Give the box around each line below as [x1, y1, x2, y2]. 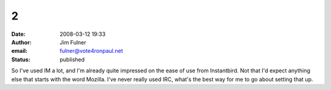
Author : [11, 38, 32, 46]
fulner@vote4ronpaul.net [59, 47, 123, 55]
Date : [11, 30, 26, 38]
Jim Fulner [59, 38, 86, 46]
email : [11, 47, 28, 55]
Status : [11, 55, 31, 63]
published [59, 55, 85, 63]
